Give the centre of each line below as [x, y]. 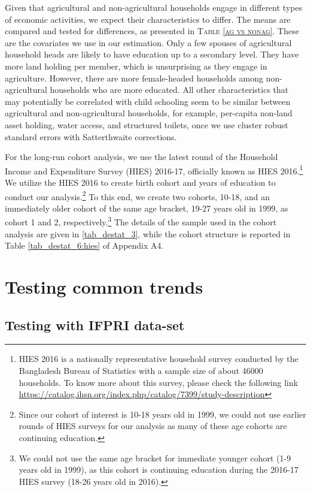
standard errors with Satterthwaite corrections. [91, 136]
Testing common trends [104, 287]
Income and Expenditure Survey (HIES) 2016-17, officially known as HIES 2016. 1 [154, 170]
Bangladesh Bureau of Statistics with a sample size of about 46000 [141, 371]
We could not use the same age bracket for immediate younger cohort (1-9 [155, 458]
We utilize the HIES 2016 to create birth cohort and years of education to [140, 182]
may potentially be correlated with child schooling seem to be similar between [148, 101]
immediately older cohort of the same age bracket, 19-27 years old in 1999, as [147, 208]
